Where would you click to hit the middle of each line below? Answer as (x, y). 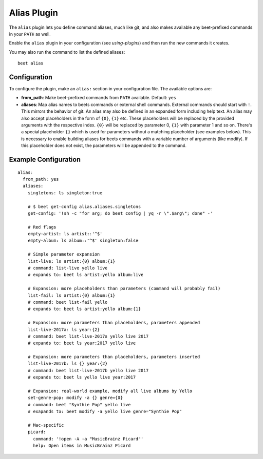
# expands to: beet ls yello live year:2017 (82, 377)
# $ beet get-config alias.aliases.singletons (84, 207)
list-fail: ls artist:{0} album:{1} (71, 295)
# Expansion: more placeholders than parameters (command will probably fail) (124, 289)
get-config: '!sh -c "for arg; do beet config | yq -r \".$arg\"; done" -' (120, 213)
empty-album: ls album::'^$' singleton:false (83, 241)
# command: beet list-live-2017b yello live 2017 (88, 370)
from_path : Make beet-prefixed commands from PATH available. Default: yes (99, 98)
